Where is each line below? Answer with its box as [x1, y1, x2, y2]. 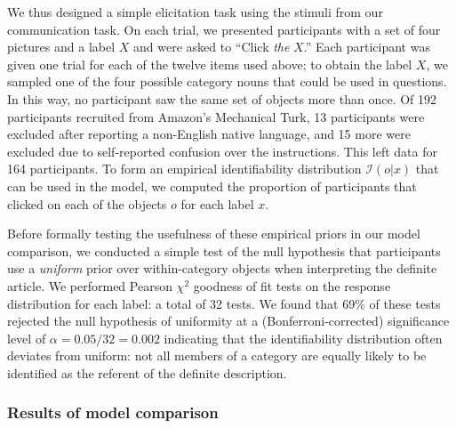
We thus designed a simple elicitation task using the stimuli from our [7, 3, 383, 20]
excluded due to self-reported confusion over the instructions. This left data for [7, 141, 437, 160]
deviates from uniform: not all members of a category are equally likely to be [7, 346, 427, 365]
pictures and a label [7, 37, 116, 56]
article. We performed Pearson [7, 276, 172, 295]
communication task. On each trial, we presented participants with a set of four [7, 20, 441, 38]
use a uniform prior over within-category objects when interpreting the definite [7, 259, 437, 278]
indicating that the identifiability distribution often [164, 328, 443, 347]
